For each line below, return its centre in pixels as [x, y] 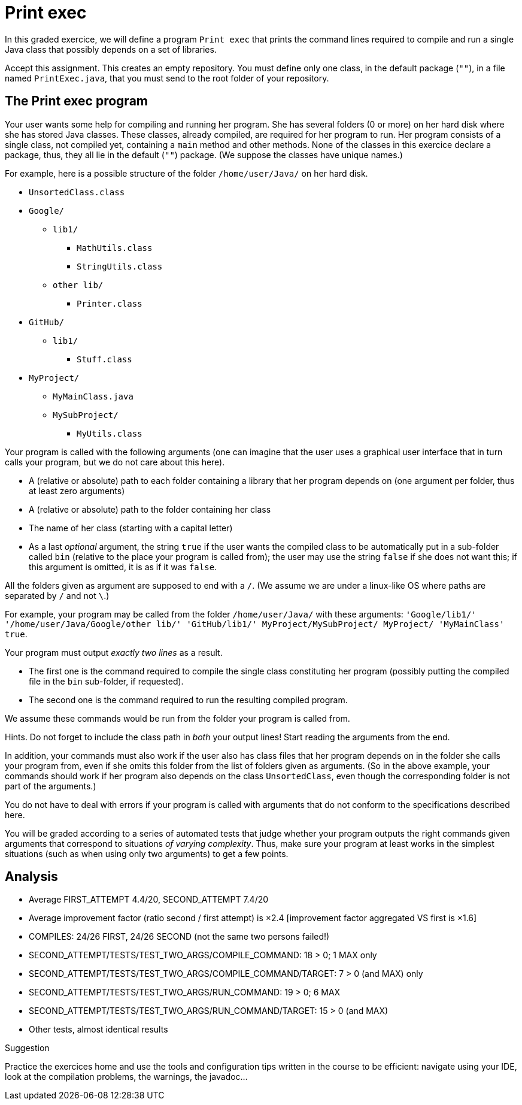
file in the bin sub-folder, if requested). [106, 681]
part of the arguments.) [51, 786]
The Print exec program [76, 101]
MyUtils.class [110, 433]
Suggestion [27, 1048]
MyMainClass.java [93, 396]
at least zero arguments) [77, 491]
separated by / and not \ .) [57, 595]
